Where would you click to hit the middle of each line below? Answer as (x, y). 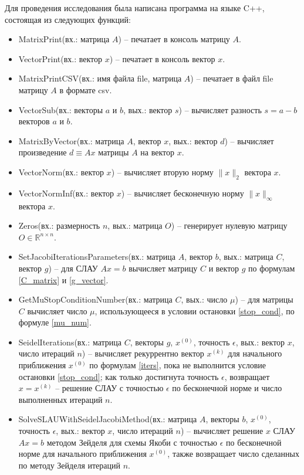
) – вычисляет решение (222, 431)
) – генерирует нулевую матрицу (229, 225)
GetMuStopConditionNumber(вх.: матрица (95, 299)
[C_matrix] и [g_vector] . (63, 279)
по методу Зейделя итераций (69, 465)
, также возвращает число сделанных (233, 454)
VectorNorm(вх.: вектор (61, 172)
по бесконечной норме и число (227, 388)
